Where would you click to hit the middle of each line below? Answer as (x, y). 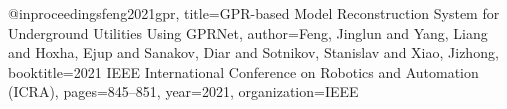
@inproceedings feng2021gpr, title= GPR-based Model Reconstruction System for (254, 13)
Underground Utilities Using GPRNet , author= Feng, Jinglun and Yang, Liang (248, 32)
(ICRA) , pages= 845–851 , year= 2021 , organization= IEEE (183, 91)
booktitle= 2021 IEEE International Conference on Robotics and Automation (243, 71)
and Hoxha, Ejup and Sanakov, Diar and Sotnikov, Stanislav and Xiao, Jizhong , (253, 52)
